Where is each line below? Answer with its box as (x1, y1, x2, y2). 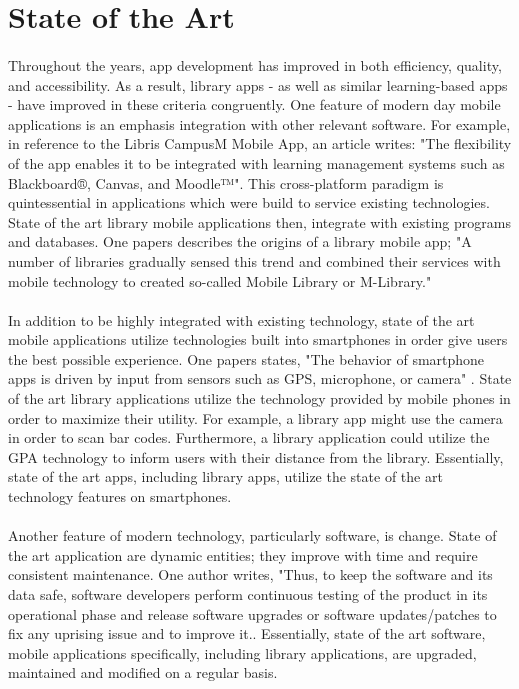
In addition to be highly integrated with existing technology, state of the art (8, 309, 475, 330)
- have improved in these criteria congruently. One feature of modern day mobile (8, 94, 501, 115)
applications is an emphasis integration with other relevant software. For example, (8, 113, 511, 134)
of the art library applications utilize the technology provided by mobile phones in (8, 388, 511, 409)
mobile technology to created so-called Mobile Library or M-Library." (8, 270, 432, 291)
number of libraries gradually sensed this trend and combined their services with (8, 250, 501, 271)
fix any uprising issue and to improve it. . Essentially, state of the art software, (8, 623, 486, 644)
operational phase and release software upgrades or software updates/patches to (8, 603, 497, 624)
